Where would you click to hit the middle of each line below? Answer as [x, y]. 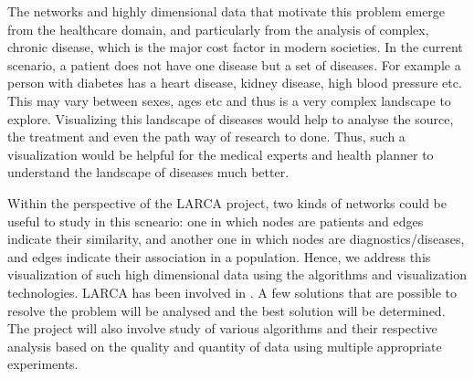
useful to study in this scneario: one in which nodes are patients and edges [216, 221]
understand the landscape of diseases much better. [148, 172]
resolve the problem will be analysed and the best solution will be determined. [226, 310]
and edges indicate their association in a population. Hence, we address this [219, 256]
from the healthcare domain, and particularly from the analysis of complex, [218, 29]
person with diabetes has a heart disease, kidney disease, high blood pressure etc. [235, 83]
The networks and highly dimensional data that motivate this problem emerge [226, 11]
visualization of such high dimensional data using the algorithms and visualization [237, 274]
